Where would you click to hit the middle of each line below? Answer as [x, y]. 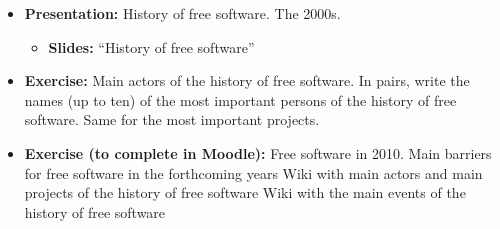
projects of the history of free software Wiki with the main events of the [245, 192]
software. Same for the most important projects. [172, 119]
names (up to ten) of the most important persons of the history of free [240, 99]
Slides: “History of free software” [151, 46]
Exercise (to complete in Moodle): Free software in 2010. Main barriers [258, 152]
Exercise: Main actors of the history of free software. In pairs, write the [247, 80]
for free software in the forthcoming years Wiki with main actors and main [253, 172]
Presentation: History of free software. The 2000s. [182, 13]
